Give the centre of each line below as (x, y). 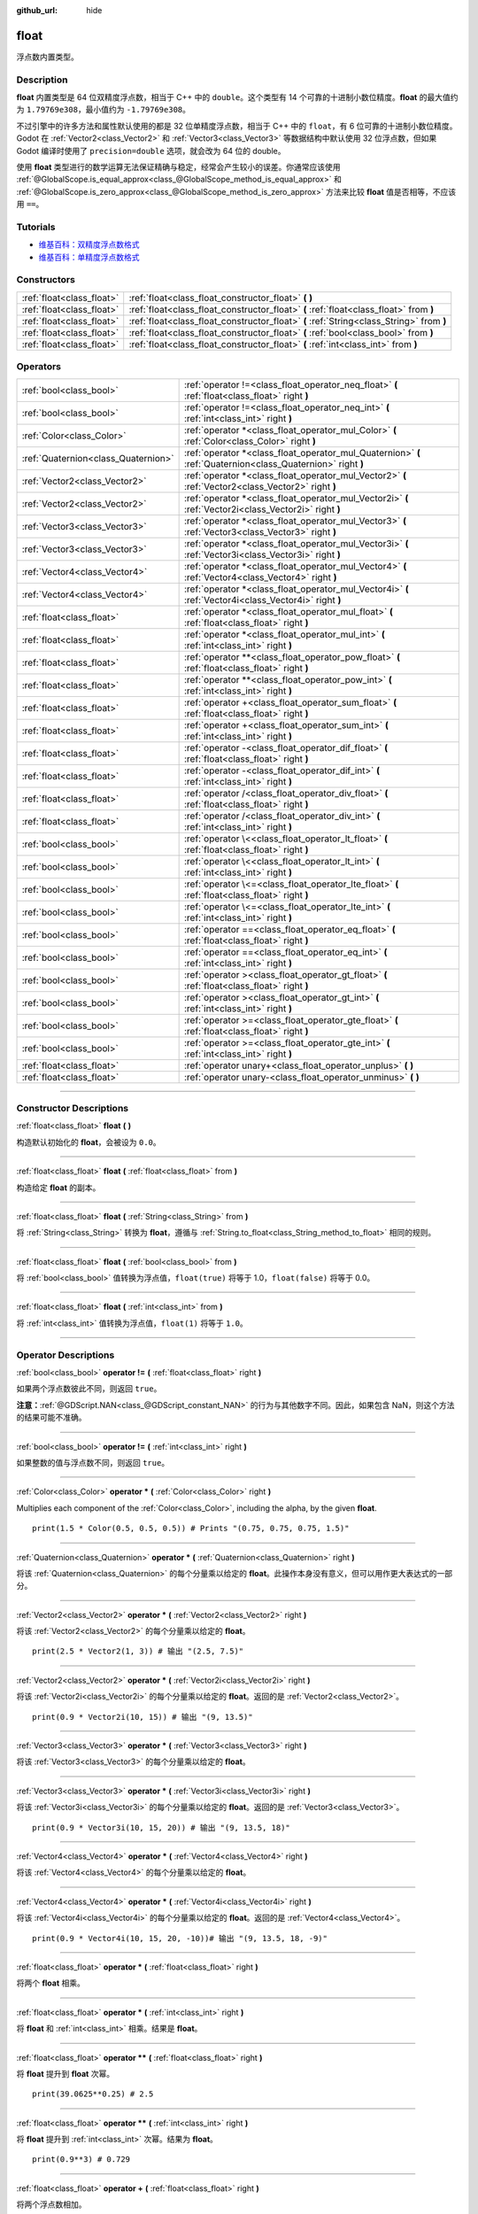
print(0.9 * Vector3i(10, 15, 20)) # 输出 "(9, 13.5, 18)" (162, 1827)
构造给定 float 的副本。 (58, 1188)
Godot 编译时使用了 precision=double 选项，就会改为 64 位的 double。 (151, 151)
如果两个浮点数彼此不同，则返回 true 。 (89, 1389)
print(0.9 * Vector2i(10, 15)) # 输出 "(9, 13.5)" (143, 1717)
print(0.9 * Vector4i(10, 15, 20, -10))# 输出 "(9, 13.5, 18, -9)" (180, 1938)
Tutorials (36, 227)
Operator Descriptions (66, 1355)
